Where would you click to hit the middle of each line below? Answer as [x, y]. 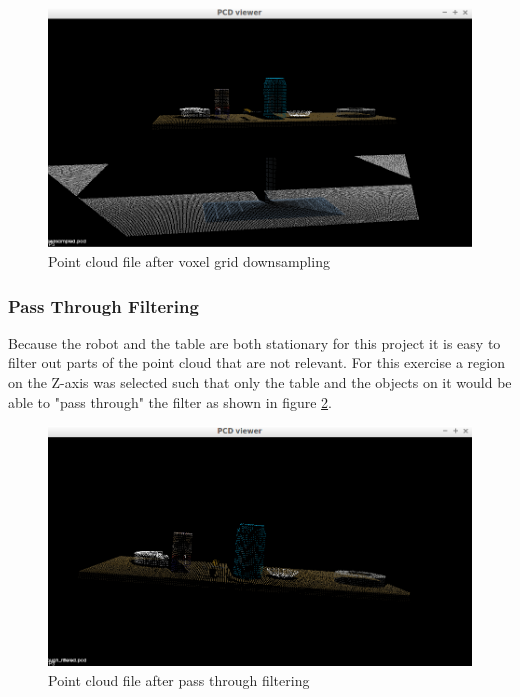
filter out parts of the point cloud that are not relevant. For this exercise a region [256, 362]
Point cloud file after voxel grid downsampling [189, 261]
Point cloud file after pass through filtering [179, 679]
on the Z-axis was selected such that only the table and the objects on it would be [260, 382]
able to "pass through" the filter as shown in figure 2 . [170, 401]
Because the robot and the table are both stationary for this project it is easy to [254, 342]
